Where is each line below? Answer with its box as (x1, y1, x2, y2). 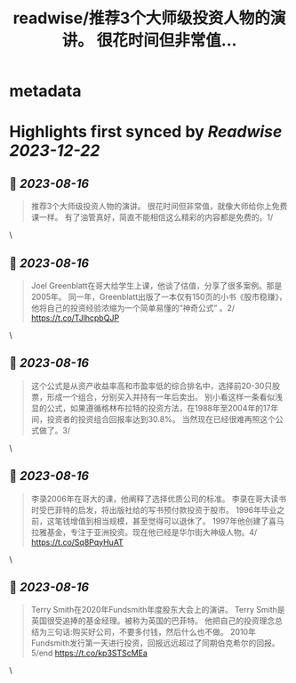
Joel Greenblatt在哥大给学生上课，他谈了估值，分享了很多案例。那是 (30, 281, 283, 290)
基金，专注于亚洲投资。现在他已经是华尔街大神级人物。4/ (46, 526, 258, 537)
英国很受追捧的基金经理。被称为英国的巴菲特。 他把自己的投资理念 (30, 615, 276, 626)
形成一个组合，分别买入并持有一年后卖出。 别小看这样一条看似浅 (46, 391, 283, 402)
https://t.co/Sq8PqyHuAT (30, 536, 124, 548)
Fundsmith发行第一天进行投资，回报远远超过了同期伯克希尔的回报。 (30, 638, 280, 648)
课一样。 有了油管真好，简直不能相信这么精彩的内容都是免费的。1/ (30, 212, 274, 223)
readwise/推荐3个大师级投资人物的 (12, 8, 271, 28)
